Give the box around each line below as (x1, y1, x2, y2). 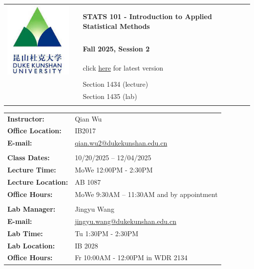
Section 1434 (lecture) (83, 78, 148, 89)
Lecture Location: (7, 177, 68, 187)
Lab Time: (7, 228, 43, 238)
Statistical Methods (83, 21, 150, 31)
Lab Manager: (7, 204, 56, 214)
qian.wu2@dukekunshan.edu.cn (75, 138, 168, 148)
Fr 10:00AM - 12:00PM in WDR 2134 (75, 252, 188, 263)
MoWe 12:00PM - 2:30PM (75, 165, 153, 175)
